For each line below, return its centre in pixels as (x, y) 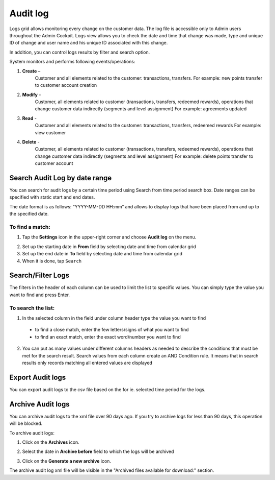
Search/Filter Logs (39, 275)
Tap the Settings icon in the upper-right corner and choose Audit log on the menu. (109, 237)
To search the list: (32, 308)
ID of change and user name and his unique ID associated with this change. (89, 43)
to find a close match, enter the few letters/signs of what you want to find (112, 330)
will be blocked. (26, 423)
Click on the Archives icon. (51, 442)
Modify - (32, 94)
